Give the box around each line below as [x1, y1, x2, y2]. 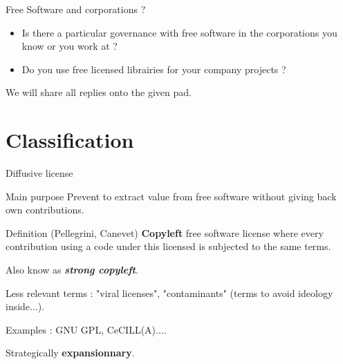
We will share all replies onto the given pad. [6, 85, 192, 99]
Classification [6, 126, 134, 154]
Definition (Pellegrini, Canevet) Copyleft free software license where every [6, 225, 324, 240]
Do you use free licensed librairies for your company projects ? [21, 61, 286, 76]
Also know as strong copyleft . [6, 262, 138, 277]
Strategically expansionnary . [6, 345, 135, 360]
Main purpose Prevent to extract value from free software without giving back [6, 189, 337, 203]
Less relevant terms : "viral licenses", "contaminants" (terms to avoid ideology [6, 285, 333, 300]
